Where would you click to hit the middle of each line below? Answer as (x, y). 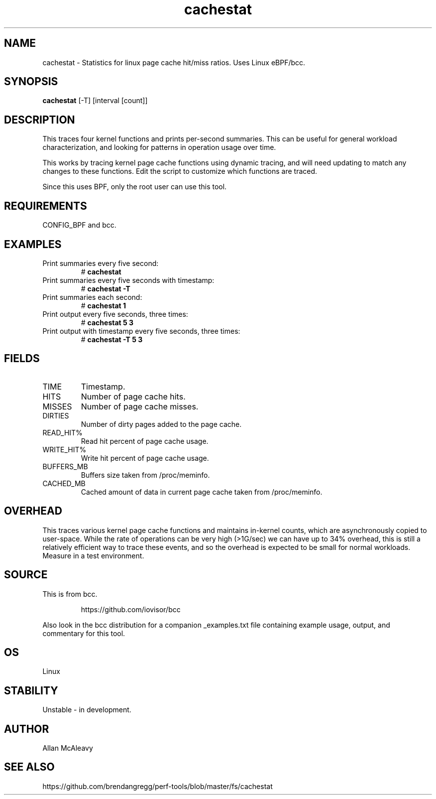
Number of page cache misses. (140, 406)
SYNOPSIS (31, 82)
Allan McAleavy (68, 748)
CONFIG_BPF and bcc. (79, 225)
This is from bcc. (70, 594)
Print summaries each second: (92, 297)
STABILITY (31, 690)
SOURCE (26, 575)
